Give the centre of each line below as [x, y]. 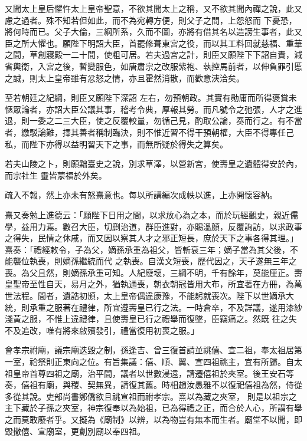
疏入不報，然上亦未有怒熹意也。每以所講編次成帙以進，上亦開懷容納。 [141, 195]
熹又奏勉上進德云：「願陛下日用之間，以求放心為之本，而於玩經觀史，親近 [147, 214]
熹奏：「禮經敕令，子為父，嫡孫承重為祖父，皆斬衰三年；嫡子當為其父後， [147, 249]
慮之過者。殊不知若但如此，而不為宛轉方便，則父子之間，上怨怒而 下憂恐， [151, 20]
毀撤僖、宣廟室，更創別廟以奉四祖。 [75, 431]
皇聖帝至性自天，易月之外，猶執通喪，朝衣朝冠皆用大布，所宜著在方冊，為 [149, 284]
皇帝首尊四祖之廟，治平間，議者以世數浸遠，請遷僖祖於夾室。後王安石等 [153, 373]
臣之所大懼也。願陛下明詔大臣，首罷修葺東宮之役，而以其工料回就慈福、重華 [153, 43]
